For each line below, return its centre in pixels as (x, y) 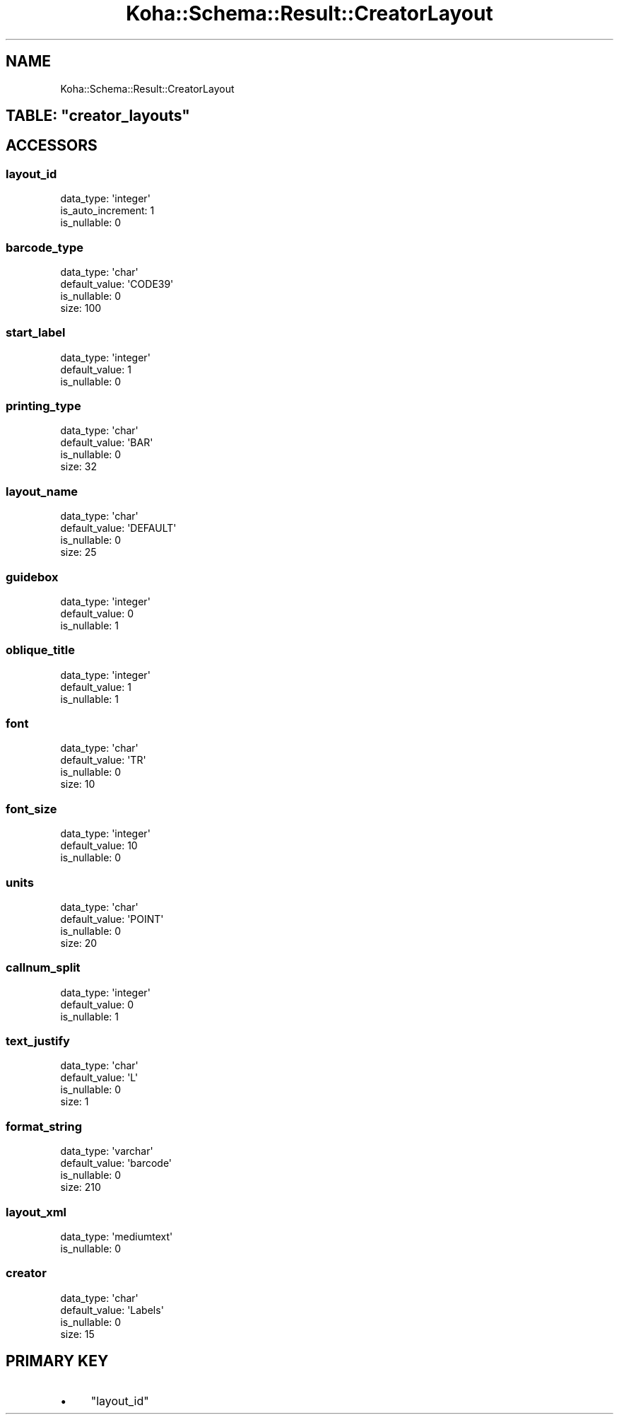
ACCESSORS (52, 146)
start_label (36, 333)
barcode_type (45, 247)
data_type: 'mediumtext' (117, 1236)
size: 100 (81, 308)
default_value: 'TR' (103, 760)
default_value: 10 (99, 846)
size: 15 (77, 1334)
